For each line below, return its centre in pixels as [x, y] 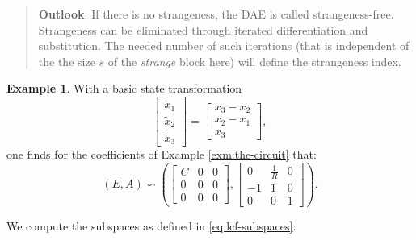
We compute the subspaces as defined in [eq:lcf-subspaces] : [151, 226]
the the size [67, 61]
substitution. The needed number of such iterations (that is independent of [224, 46]
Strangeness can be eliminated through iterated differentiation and [203, 29]
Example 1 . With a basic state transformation [124, 88]
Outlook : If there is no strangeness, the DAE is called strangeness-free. [216, 14]
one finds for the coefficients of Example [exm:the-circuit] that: [162, 154]
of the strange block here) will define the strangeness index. [254, 61]
